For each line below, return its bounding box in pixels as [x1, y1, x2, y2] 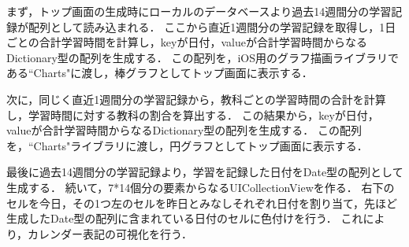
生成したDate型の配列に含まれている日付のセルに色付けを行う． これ [6, 210, 363, 227]
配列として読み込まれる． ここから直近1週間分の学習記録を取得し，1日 [28, 18, 396, 35]
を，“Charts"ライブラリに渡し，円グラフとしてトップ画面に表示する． [6, 137, 368, 153]
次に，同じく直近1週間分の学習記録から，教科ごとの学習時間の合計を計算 [6, 90, 386, 107]
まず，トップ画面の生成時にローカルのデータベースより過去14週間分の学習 [6, 3, 392, 19]
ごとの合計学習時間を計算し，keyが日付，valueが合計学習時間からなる [6, 34, 367, 50]
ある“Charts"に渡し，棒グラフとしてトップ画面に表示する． [6, 65, 313, 81]
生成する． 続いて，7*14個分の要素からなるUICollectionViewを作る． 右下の [6, 179, 395, 195]
